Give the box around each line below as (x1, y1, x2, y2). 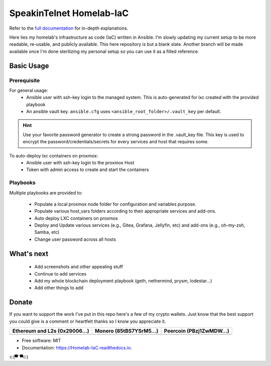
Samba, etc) (34, 229, 60, 235)
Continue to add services (34, 270, 87, 277)
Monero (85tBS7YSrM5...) (94, 327, 159, 334)
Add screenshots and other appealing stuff (34, 264, 123, 270)
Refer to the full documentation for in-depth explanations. (9, 25, 128, 31)
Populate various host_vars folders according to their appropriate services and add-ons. (34, 208, 217, 214)
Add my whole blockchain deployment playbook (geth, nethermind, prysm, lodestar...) (34, 278, 212, 284)
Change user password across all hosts (34, 236, 116, 242)
